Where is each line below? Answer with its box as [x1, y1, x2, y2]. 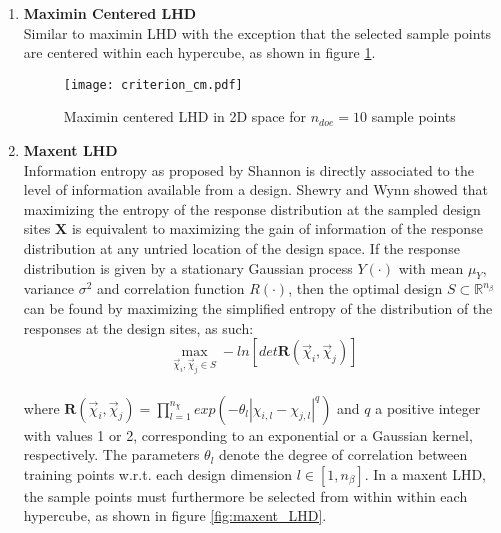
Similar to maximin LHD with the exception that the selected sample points [23, 22, 492, 43]
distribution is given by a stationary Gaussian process [23, 257, 353, 278]
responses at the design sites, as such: [23, 317, 254, 338]
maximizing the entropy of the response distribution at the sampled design [23, 198, 481, 219]
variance [23, 278, 75, 299]
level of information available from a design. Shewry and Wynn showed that [23, 179, 489, 200]
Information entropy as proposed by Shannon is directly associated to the [23, 159, 474, 180]
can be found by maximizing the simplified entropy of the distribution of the [23, 297, 493, 318]
